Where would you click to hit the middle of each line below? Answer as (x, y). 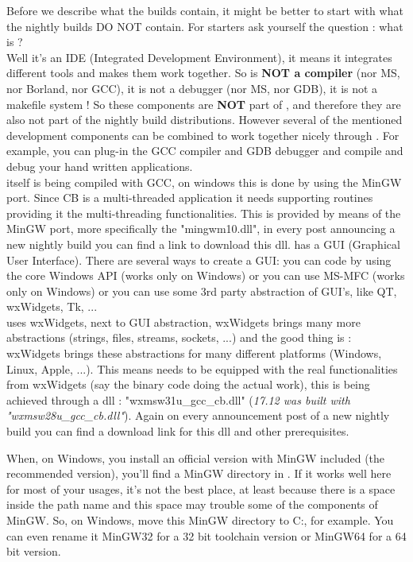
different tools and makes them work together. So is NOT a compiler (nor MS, (203, 73)
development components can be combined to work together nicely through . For (203, 135)
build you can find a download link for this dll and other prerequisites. (178, 431)
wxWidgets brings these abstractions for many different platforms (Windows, (194, 353)
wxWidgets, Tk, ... (52, 306)
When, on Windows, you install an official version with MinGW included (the (196, 457)
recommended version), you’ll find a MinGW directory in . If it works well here (199, 473)
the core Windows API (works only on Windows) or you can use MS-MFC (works (206, 275)
